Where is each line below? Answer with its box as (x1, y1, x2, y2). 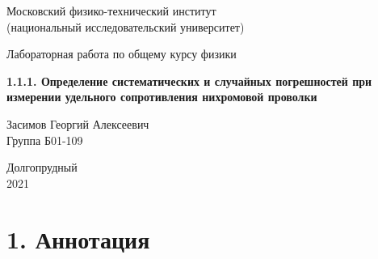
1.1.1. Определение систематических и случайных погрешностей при (6, 72, 372, 89)
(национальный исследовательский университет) (6, 18, 245, 35)
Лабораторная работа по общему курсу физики (6, 45, 237, 62)
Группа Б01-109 (6, 131, 83, 148)
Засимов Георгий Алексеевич (6, 115, 149, 132)
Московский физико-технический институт (6, 2, 216, 19)
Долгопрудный (6, 159, 78, 176)
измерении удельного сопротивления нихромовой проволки (6, 88, 317, 105)
